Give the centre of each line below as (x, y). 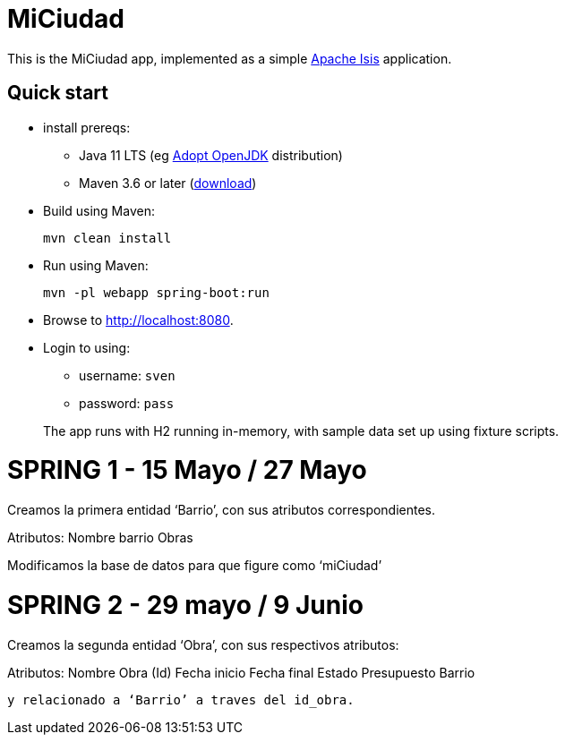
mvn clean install (107, 238)
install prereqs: (87, 127)
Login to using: (87, 347)
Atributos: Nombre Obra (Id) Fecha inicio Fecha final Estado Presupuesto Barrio (241, 672)
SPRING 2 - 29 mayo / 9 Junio (185, 605)
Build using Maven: (99, 210)
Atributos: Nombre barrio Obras (100, 538)
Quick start (58, 93)
